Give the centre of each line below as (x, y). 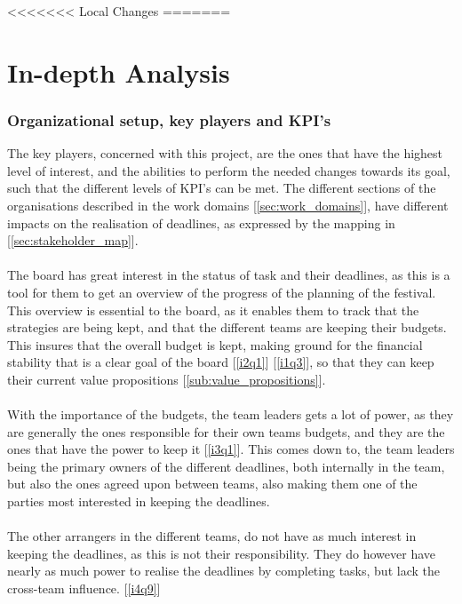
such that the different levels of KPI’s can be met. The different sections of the (222, 188)
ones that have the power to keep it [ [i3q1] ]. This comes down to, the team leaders (231, 449)
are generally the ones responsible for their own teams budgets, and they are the (226, 431)
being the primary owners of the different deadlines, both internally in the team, (226, 466)
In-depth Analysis (119, 72)
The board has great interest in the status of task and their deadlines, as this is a (229, 275)
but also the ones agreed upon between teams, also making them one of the (212, 484)
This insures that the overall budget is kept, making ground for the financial (215, 344)
